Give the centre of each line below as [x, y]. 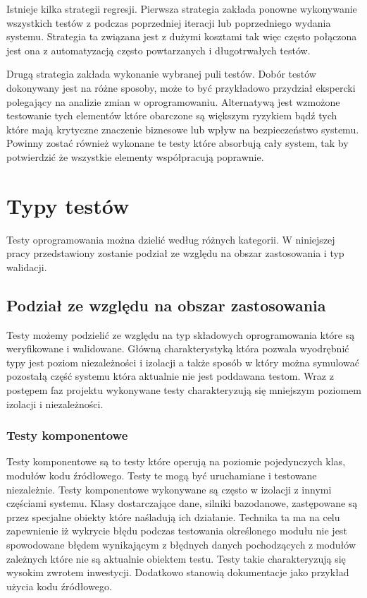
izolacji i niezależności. [55, 403]
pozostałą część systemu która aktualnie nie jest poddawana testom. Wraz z [170, 376]
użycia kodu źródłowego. [59, 586]
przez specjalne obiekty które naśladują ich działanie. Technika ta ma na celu [173, 516]
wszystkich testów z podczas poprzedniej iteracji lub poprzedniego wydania [169, 22]
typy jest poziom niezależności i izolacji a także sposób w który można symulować [183, 362]
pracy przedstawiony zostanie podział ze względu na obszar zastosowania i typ [175, 253]
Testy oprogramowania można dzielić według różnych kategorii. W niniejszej [171, 239]
